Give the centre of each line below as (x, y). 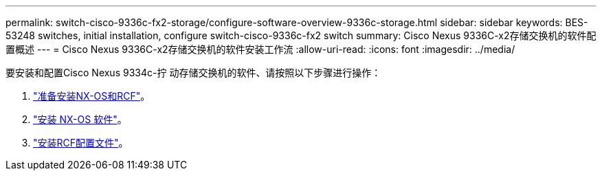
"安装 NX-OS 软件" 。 (80, 119)
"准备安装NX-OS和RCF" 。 (92, 96)
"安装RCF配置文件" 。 (81, 143)
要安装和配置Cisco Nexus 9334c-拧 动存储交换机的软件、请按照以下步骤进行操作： (193, 73)
